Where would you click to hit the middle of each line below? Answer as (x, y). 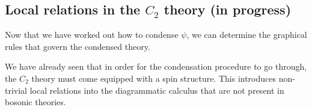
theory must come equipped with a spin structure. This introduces (154, 78)
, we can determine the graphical (247, 35)
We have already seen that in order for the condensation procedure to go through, (156, 66)
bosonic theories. (35, 102)
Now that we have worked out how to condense (92, 35)
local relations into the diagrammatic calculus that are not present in (157, 90)
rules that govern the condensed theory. (78, 46)
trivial (16, 90)
